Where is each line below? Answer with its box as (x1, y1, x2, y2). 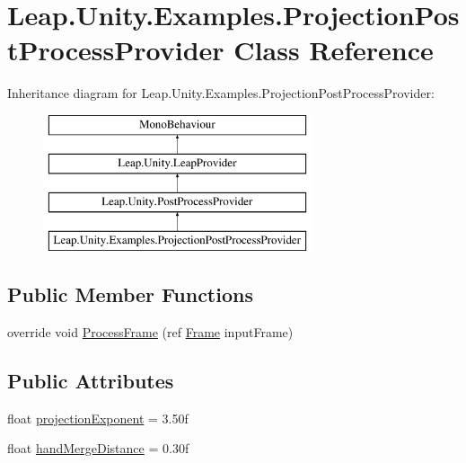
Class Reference (233, 31, 434, 68)
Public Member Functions (7, 280, 253, 308)
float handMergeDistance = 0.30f (7, 439, 189, 458)
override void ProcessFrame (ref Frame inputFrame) (7, 322, 294, 341)
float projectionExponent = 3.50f (7, 408, 189, 427)
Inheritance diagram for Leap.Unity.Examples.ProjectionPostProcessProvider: (7, 84, 435, 102)
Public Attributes (7, 366, 174, 394)
